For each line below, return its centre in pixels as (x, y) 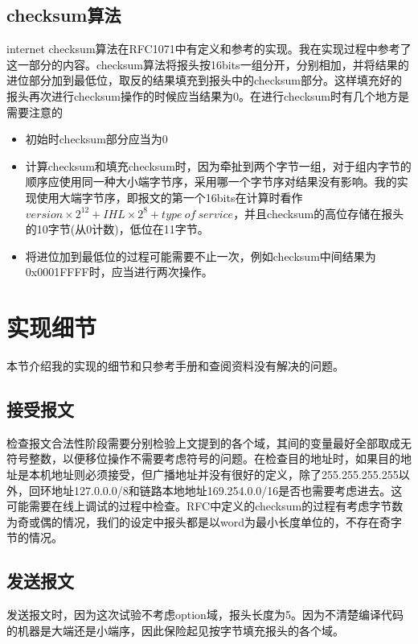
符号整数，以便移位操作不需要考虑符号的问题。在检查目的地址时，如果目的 (203, 458)
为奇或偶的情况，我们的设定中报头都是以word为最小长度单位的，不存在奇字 (204, 521)
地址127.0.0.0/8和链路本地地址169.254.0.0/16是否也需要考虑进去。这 (227, 490)
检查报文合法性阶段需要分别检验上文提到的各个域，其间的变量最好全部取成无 (209, 442)
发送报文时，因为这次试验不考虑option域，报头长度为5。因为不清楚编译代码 (205, 615)
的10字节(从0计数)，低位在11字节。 (117, 229)
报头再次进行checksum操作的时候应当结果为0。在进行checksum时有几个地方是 (208, 95)
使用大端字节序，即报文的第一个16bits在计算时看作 (170, 197)
